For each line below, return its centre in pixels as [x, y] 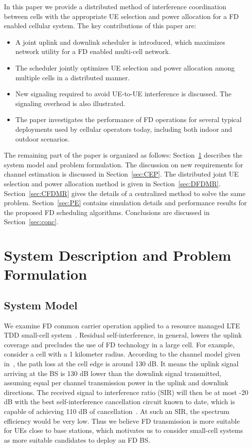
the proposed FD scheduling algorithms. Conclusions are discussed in [107, 212]
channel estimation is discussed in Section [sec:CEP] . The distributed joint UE [121, 174]
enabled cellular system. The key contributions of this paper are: [100, 26]
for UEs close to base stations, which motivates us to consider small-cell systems [124, 430]
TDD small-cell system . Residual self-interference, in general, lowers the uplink [123, 335]
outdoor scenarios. [42, 138]
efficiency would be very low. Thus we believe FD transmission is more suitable [122, 421]
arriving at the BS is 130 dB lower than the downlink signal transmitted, [113, 373]
